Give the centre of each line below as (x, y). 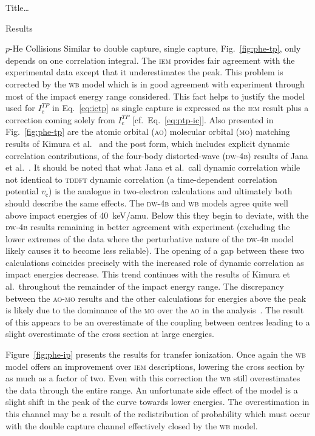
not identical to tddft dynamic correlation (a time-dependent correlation (141, 179)
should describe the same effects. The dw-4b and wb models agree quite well (147, 203)
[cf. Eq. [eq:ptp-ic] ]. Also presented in (203, 119)
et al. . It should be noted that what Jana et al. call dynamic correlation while (153, 167)
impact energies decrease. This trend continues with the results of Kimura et (148, 274)
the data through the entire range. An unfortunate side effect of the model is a (152, 390)
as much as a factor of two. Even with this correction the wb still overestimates (153, 378)
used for (20, 108)
